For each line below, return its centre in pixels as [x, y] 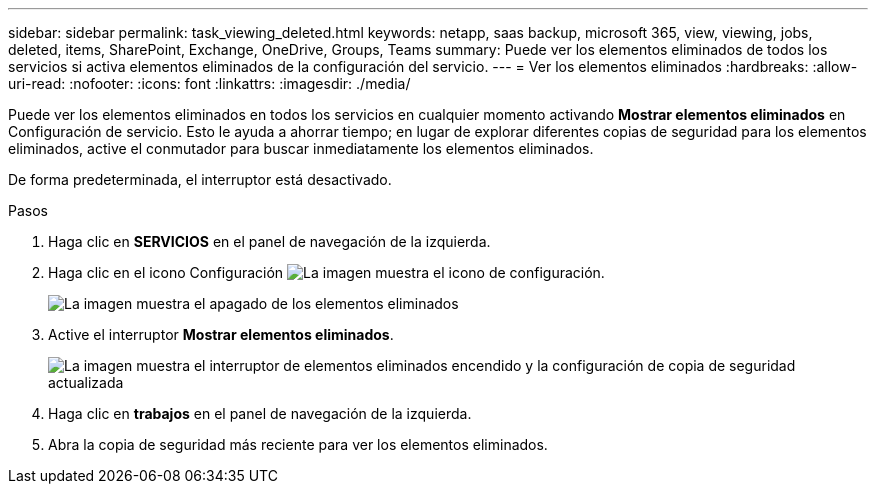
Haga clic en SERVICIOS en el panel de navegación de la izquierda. [269, 241]
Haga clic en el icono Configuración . [326, 272]
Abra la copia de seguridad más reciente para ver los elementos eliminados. [298, 444]
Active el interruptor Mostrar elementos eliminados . [221, 334]
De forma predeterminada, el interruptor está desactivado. [200, 179]
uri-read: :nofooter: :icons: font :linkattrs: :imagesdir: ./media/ [209, 83]
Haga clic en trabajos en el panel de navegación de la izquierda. [260, 413]
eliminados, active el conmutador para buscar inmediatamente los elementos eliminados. [301, 148]
